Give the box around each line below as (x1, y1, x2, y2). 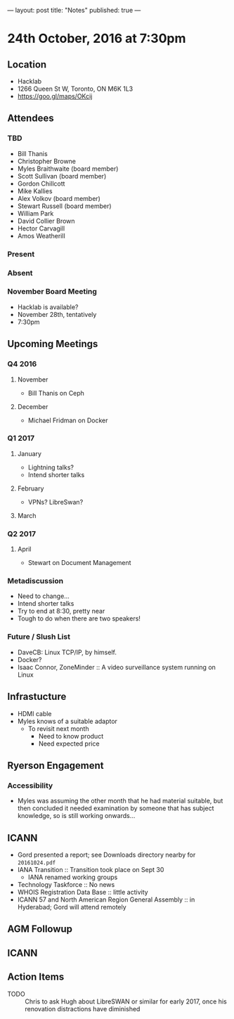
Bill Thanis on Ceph (27, 389, 84, 397)
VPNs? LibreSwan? (27, 498, 84, 506)
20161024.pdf (17, 859, 56, 867)
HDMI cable (17, 709, 52, 718)
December (17, 402, 48, 410)
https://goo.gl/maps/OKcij (17, 92, 93, 100)
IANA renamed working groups (27, 873, 118, 881)
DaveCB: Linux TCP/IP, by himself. (17, 648, 117, 656)
